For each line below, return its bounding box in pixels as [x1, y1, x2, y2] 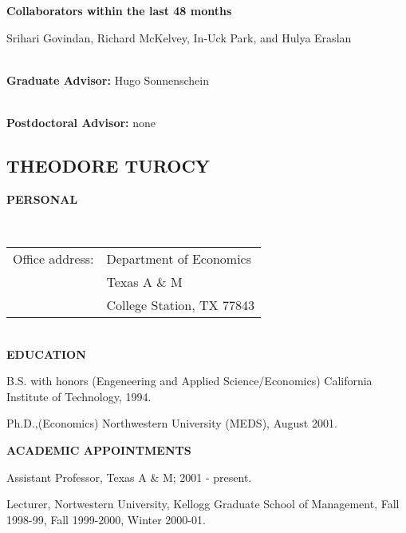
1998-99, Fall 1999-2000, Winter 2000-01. [6, 511, 206, 527]
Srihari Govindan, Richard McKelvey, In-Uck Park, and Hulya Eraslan [6, 29, 352, 46]
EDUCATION [6, 345, 86, 362]
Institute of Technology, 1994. [6, 388, 152, 404]
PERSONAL [6, 190, 78, 207]
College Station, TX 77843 [106, 295, 254, 314]
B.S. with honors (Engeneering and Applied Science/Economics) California [6, 372, 372, 389]
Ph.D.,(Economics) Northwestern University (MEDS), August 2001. [6, 415, 337, 432]
